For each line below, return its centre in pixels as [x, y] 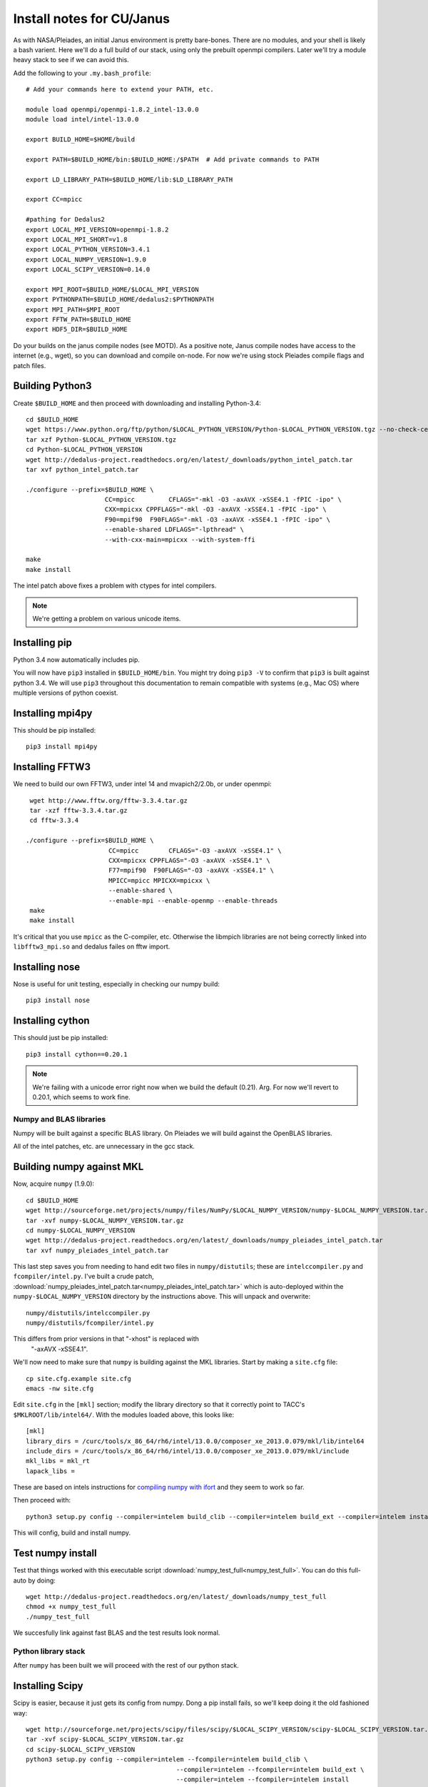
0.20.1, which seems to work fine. [82, 1097]
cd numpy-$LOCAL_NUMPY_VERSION [81, 1230]
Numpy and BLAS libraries [60, 1119]
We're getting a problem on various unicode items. [107, 618]
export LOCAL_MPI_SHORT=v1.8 [77, 239]
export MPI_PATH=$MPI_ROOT [73, 310]
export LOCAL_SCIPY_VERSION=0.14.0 [88, 269]
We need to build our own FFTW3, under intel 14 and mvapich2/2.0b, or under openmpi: [142, 784]
